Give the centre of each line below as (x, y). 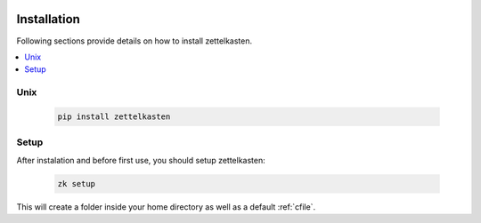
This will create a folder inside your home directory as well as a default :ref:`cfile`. (166, 207)
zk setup (77, 183)
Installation (48, 19)
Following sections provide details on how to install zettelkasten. (135, 41)
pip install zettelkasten (114, 116)
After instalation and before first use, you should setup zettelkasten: (141, 160)
